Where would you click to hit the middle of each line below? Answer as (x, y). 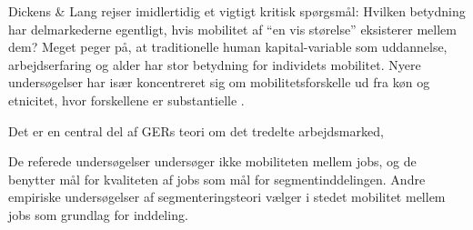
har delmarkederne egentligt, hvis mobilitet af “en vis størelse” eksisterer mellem (232, 29)
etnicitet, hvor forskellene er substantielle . (126, 100)
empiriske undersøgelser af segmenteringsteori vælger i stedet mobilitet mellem (227, 197)
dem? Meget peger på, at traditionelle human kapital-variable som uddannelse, (228, 47)
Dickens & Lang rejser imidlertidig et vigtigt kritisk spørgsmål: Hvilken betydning (237, 11)
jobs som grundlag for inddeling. (98, 214)
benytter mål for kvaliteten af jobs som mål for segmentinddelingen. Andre (217, 179)
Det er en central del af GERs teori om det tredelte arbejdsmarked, (196, 130)
